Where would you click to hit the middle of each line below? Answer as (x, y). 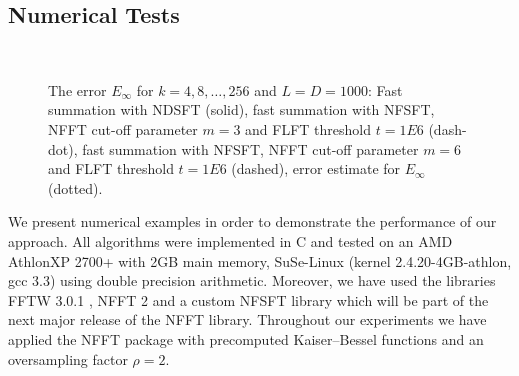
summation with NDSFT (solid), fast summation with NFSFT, (241, 109)
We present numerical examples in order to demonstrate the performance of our (252, 221)
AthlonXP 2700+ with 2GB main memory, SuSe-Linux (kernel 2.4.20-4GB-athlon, (260, 260)
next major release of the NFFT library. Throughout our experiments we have (247, 319)
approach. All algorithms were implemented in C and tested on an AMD (230, 240)
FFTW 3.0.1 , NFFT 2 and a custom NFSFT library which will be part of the (248, 299)
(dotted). (75, 187)
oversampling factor (68, 358)
